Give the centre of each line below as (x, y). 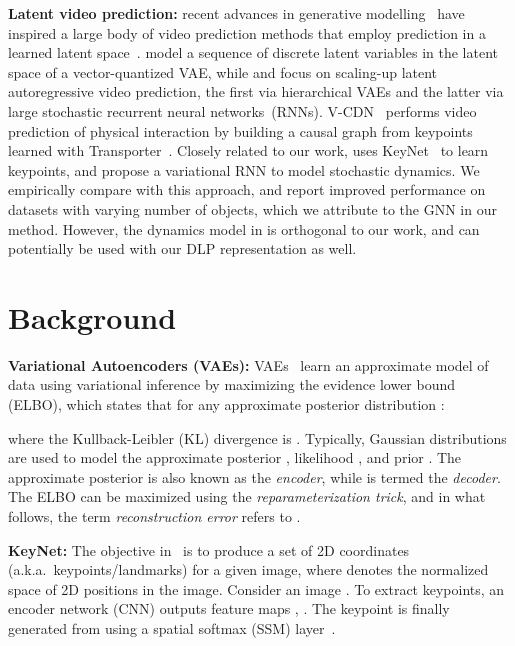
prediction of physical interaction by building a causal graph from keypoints (240, 130)
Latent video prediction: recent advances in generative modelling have (236, 13)
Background (92, 316)
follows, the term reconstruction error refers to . (154, 516)
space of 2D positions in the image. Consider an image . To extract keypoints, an (256, 588)
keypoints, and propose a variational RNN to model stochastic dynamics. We (244, 169)
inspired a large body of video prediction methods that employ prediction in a (247, 32)
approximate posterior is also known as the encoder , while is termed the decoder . (254, 476)
